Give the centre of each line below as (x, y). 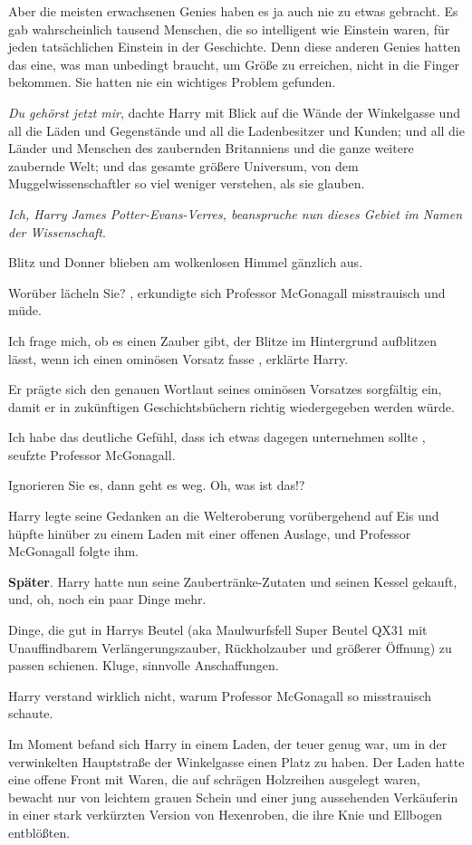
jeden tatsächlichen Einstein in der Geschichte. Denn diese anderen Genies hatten (235, 47)
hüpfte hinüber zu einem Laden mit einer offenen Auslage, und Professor (210, 533)
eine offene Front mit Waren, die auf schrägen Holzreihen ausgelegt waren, (214, 779)
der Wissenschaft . (57, 231)
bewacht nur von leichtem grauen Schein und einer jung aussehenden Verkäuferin (233, 797)
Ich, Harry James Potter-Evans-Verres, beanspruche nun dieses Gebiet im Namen (236, 213)
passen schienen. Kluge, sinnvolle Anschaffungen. (144, 665)
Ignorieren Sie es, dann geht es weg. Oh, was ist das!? (157, 485)
